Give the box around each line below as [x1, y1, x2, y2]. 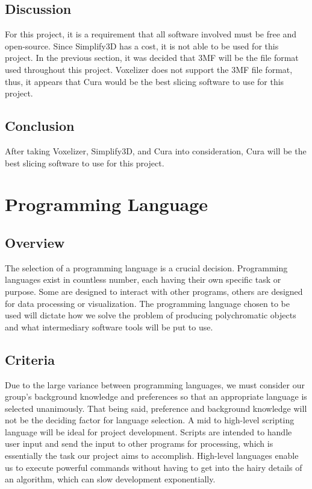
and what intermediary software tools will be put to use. [5, 320, 213, 333]
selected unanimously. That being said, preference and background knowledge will [5, 402, 307, 414]
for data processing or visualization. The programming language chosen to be [5, 297, 290, 309]
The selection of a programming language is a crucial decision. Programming [5, 261, 288, 274]
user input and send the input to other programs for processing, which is [5, 437, 273, 450]
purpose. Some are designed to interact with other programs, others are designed [5, 285, 303, 297]
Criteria [5, 350, 55, 368]
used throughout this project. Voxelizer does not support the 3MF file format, [5, 63, 293, 75]
